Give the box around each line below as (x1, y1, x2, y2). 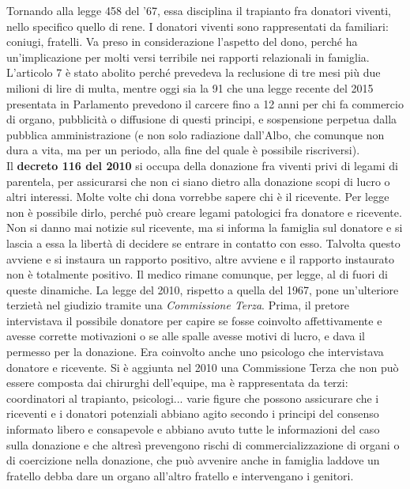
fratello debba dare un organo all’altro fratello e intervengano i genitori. (6, 467, 354, 483)
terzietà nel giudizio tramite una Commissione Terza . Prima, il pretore (6, 297, 349, 313)
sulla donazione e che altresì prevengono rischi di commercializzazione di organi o (6, 436, 400, 453)
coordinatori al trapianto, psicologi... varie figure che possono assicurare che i (6, 389, 379, 406)
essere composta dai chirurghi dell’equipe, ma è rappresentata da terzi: (6, 374, 348, 391)
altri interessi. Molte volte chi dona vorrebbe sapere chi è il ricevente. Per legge (6, 188, 389, 205)
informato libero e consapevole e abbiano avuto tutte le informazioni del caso (6, 421, 380, 438)
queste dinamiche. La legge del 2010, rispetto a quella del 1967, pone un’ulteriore (6, 281, 399, 298)
